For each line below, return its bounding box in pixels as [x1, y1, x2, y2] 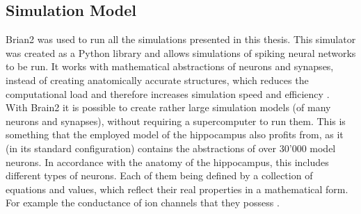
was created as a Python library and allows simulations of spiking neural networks [6, 45, 356, 60]
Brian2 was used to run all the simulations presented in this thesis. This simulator [6, 32, 356, 47]
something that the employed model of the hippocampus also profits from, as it [6, 127, 344, 142]
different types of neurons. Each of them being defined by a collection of [6, 168, 313, 183]
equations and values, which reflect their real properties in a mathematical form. [6, 181, 348, 196]
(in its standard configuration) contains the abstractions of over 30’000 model [6, 140, 336, 155]
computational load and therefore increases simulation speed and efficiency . [6, 86, 330, 101]
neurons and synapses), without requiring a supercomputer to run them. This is [6, 113, 346, 128]
